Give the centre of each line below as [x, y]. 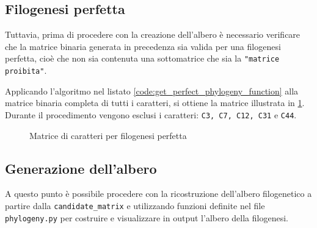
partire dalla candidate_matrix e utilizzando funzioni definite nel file [135, 205]
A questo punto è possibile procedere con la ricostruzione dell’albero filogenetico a [158, 194]
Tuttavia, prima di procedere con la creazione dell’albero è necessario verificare [153, 34]
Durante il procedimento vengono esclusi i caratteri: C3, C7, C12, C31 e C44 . [151, 114]
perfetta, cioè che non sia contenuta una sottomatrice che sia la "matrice [142, 58]
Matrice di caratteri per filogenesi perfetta [108, 135]
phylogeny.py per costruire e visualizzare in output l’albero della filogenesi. [147, 217]
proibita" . [26, 70]
